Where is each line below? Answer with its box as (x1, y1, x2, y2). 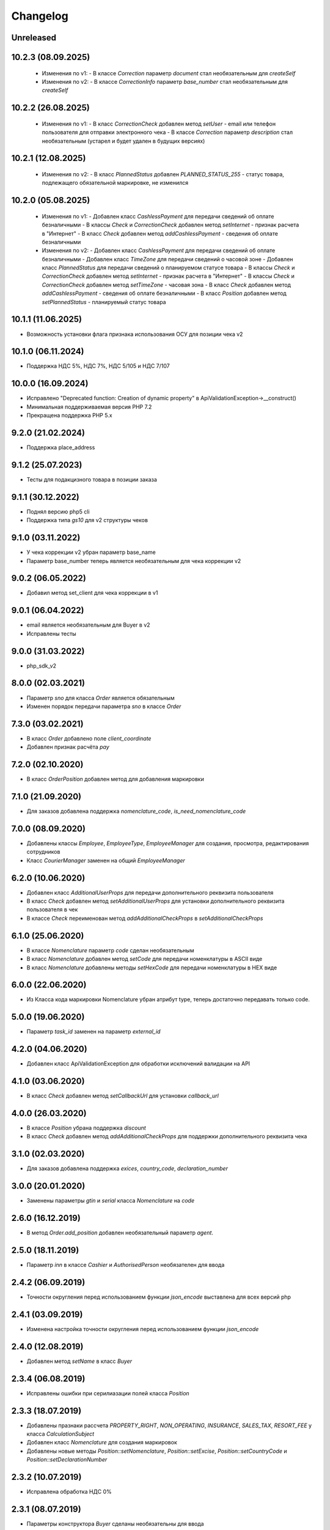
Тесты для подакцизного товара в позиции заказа (26, 476, 157, 483)
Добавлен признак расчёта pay (26, 744, 109, 751)
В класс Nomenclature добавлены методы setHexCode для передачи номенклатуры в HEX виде (26, 964, 277, 971)
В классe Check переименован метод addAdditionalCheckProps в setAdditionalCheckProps (26, 914, 263, 922)
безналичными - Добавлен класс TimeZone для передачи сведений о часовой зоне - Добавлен (42, 255, 293, 263)
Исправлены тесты (26, 630, 76, 637)
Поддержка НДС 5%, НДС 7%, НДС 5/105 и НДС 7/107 (26, 362, 170, 370)
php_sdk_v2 (26, 662, 57, 670)
